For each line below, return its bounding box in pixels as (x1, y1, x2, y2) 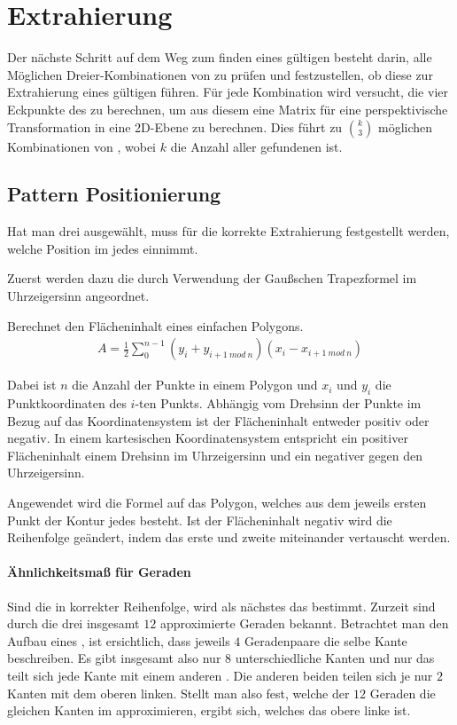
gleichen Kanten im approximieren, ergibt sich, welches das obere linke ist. (7, 701, 411, 720)
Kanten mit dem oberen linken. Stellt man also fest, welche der (7, 683, 350, 702)
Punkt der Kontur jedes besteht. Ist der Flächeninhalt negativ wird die (7, 510, 392, 529)
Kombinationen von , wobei (7, 137, 157, 155)
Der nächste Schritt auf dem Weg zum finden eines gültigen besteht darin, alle (7, 48, 432, 67)
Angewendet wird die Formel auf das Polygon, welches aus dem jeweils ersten (7, 493, 427, 512)
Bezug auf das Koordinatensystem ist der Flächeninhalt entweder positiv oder (7, 411, 430, 429)
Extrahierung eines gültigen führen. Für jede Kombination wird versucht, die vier (7, 83, 448, 101)
